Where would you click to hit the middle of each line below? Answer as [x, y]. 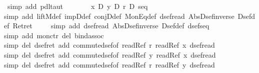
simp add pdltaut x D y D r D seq [77, 6]
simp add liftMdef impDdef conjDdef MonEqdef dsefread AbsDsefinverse [119, 16]
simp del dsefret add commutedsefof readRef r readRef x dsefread [109, 45]
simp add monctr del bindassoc [54, 35]
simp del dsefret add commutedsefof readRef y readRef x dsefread [110, 54]
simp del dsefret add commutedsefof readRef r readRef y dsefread [109, 64]
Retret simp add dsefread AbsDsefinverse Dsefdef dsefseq [111, 26]
